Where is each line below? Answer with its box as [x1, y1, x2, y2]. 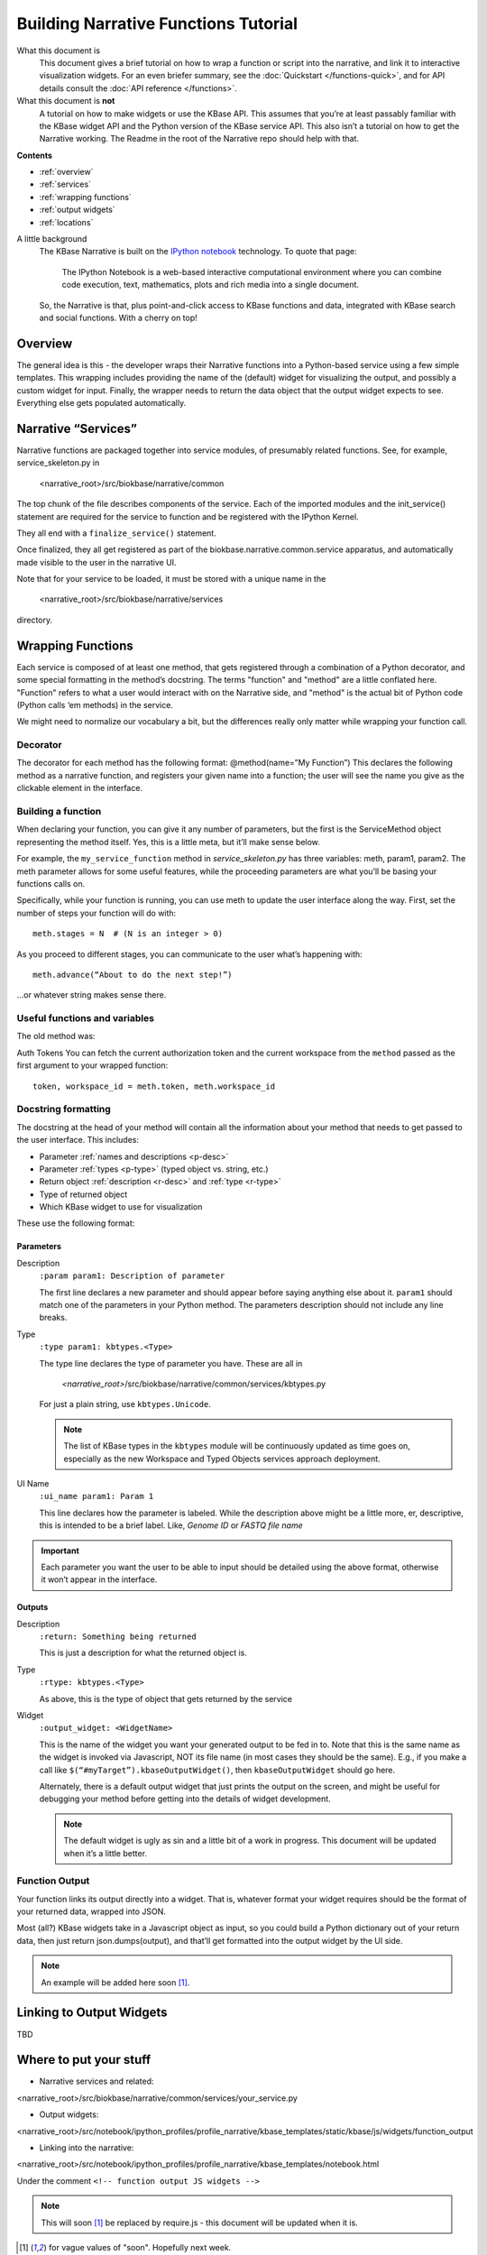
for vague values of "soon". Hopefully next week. [48, 2241, 232, 2252]
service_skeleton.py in [16, 457, 100, 468]
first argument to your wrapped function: [16, 1060, 169, 1071]
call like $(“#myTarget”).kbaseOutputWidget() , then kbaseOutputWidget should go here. [39, 1764, 396, 1775]
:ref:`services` [39, 179, 92, 189]
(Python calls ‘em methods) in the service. [16, 699, 173, 710]
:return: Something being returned [39, 1632, 198, 1642]
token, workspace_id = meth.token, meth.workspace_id [32, 1081, 275, 1091]
